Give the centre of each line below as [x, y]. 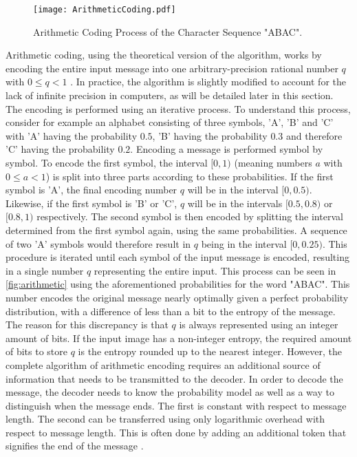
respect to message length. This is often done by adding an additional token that [176, 432]
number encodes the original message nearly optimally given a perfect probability [177, 297]
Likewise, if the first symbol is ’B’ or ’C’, [91, 203]
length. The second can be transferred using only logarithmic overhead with [165, 419]
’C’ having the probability [60, 149]
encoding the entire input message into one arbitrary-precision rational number [172, 68]
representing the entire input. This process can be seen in [215, 270]
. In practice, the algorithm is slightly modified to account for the [208, 82]
